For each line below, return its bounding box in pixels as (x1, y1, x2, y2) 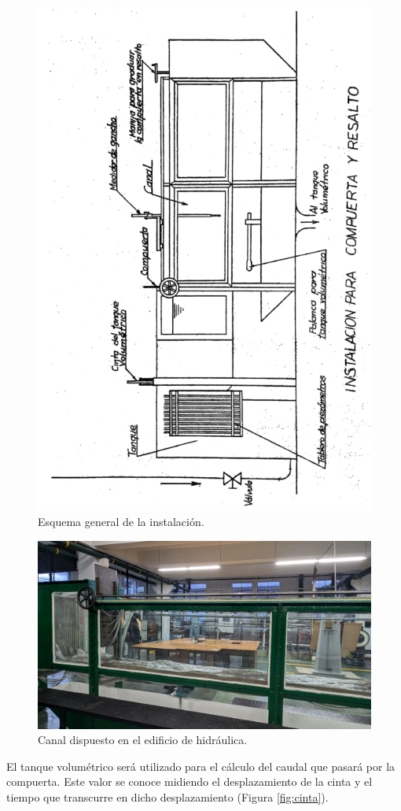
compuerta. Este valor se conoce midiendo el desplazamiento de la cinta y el (6, 773, 373, 790)
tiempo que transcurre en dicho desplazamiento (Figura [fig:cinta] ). (6, 788, 329, 805)
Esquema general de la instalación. (38, 513, 204, 530)
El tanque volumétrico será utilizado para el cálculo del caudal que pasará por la (6, 757, 395, 774)
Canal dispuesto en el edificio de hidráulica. (38, 731, 248, 748)
